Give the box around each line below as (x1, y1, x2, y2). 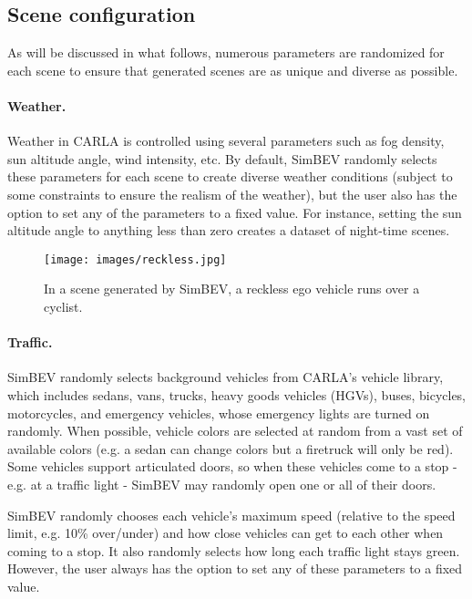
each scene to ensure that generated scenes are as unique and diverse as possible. (7, 60, 458, 79)
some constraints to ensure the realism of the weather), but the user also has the (7, 184, 457, 203)
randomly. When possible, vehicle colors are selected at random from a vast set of (7, 421, 463, 440)
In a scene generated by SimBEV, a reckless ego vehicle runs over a (44, 279, 420, 298)
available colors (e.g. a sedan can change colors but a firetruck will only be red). (7, 439, 454, 458)
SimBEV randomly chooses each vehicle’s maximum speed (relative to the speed (7, 505, 456, 524)
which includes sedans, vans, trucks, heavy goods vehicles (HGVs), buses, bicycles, (7, 385, 467, 404)
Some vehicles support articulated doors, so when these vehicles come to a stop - (7, 457, 457, 476)
